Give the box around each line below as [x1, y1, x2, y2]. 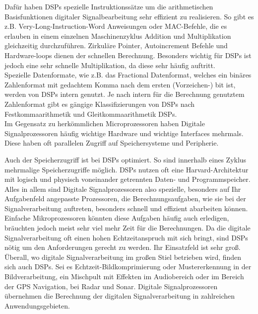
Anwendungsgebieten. [4, 300, 70, 311]
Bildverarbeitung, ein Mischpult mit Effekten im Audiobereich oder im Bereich [4, 271, 244, 282]
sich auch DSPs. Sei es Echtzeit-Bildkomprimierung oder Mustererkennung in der [4, 261, 252, 272]
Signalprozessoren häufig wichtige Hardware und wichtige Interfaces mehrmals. [4, 128, 244, 138]
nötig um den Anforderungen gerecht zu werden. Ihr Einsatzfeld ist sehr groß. [4, 242, 241, 252]
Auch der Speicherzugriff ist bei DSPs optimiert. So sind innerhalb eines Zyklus [4, 154, 247, 164]
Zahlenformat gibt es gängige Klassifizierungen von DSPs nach [4, 98, 195, 109]
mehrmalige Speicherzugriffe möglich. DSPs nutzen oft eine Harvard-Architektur [4, 164, 249, 174]
